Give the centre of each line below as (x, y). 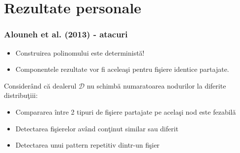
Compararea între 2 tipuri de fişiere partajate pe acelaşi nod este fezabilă (126, 111)
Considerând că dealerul (40, 85)
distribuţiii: (21, 95)
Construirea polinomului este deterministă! (80, 52)
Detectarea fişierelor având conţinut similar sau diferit (97, 128)
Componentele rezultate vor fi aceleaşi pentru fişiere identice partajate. (122, 69)
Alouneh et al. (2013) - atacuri (66, 34)
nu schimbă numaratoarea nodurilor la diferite (156, 85)
